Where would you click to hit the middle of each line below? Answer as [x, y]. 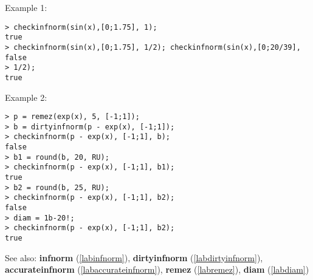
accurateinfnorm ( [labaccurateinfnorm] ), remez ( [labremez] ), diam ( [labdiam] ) [157, 269]
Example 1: [26, 7]
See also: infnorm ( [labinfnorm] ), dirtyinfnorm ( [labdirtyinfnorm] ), [134, 257]
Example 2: [26, 97]
